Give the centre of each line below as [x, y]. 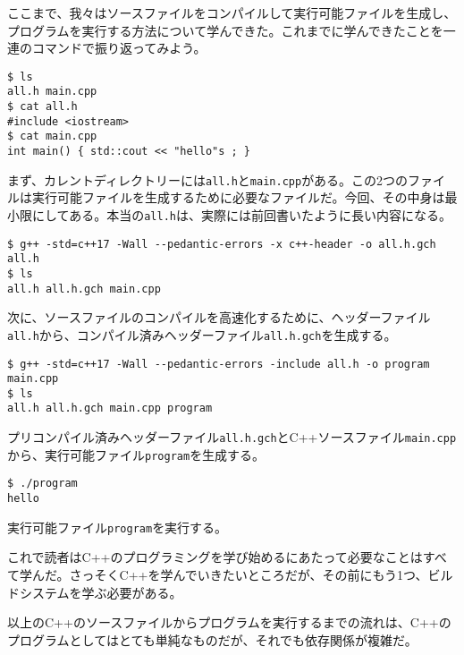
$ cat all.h [42, 107]
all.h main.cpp [52, 92]
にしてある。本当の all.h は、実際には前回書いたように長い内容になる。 [241, 214]
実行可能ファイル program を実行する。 [118, 527]
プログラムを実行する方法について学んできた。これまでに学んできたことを [225, 30]
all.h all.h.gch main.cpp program [110, 408]
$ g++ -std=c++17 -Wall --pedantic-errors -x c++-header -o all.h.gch [222, 244]
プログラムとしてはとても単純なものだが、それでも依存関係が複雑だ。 [212, 639]
